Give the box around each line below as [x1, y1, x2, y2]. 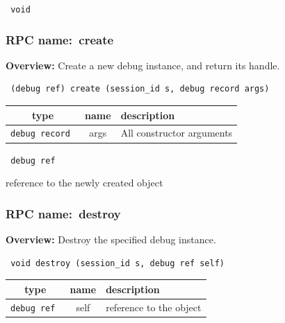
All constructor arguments [120, 125, 233, 140]
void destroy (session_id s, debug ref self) [10, 258, 225, 268]
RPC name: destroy [6, 204, 121, 222]
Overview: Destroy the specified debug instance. [6, 232, 216, 247]
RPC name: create [6, 30, 114, 48]
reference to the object [106, 299, 202, 314]
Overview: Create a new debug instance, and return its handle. [6, 58, 280, 72]
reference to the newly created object [6, 175, 163, 190]
